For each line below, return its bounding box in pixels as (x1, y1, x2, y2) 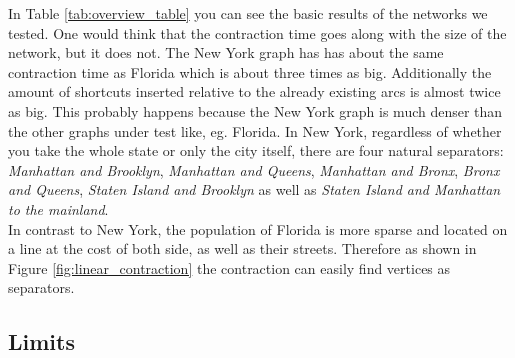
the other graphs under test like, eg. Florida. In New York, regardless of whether (8, 120, 502, 141)
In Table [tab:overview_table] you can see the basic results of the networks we (8, 3, 488, 23)
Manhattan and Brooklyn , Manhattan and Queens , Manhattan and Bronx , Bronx (8, 159, 500, 180)
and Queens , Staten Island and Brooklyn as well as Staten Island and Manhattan (8, 179, 501, 200)
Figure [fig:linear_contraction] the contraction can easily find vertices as (8, 257, 451, 278)
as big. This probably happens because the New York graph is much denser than (8, 100, 503, 121)
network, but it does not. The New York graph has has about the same (8, 42, 444, 63)
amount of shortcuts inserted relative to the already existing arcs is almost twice (8, 81, 501, 102)
